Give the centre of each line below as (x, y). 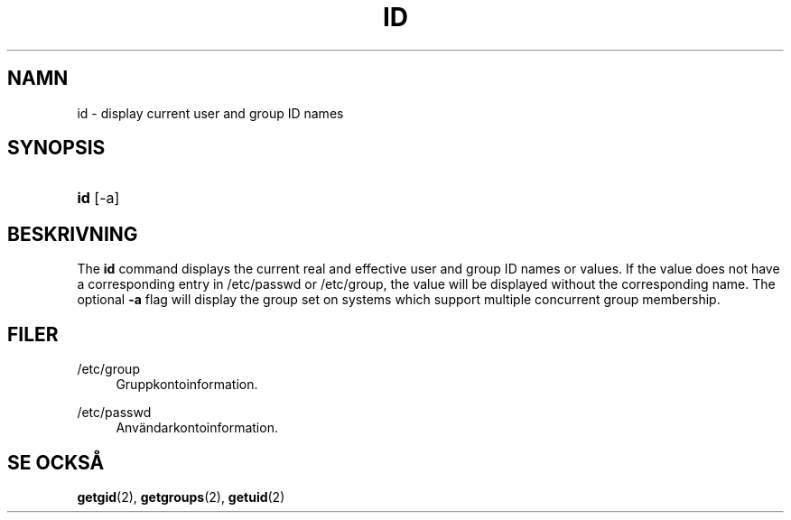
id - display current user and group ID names (210, 113)
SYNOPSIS (56, 148)
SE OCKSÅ (56, 462)
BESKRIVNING (73, 234)
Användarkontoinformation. (197, 428)
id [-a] (98, 198)
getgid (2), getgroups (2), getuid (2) (181, 497)
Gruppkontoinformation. (187, 385)
